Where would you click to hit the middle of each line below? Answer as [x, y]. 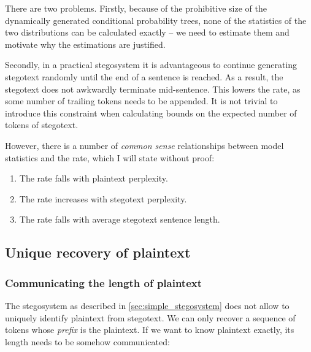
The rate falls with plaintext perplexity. [94, 178]
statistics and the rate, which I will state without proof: [110, 157]
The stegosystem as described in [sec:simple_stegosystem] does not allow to [147, 305]
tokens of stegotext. [42, 125]
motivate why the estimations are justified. [85, 44]
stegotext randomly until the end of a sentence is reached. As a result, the [144, 76]
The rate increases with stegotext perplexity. [103, 198]
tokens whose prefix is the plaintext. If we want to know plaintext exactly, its [150, 330]
